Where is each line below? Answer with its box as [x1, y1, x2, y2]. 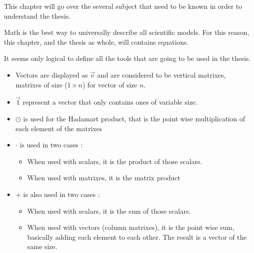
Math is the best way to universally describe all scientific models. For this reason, [4, 27, 250, 37]
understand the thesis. [4, 10, 71, 21]
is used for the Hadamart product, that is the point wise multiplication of [23, 113, 245, 123]
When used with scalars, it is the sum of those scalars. [27, 205, 191, 216]
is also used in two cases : [23, 189, 100, 199]
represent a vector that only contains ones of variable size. [23, 97, 198, 107]
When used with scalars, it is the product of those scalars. [27, 156, 202, 166]
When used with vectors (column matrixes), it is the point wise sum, [27, 222, 234, 232]
